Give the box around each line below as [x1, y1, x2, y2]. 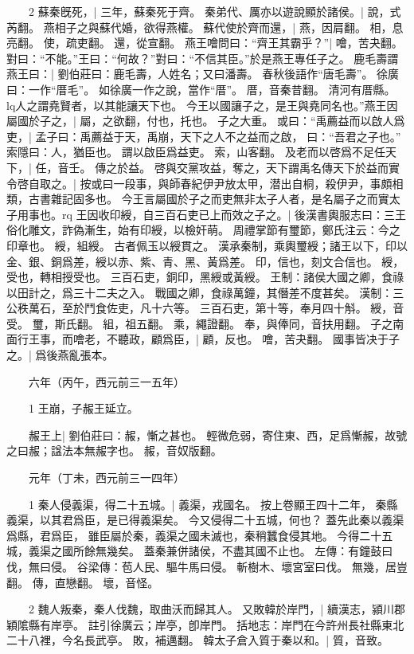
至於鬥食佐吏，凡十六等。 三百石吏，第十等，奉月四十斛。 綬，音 [61, 300, 404, 316]
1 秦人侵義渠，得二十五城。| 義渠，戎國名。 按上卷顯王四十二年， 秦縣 [28, 495, 398, 512]
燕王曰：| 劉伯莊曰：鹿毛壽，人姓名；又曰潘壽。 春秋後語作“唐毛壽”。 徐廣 [6, 65, 400, 82]
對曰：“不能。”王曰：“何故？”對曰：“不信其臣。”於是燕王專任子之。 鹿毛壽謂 [6, 49, 399, 66]
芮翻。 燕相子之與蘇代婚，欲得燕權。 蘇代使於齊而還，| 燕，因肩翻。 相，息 [6, 18, 404, 35]
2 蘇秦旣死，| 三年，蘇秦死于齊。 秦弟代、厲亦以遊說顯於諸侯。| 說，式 [28, 3, 401, 19]
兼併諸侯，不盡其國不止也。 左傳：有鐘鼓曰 [166, 542, 393, 559]
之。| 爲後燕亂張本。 [6, 347, 114, 363]
